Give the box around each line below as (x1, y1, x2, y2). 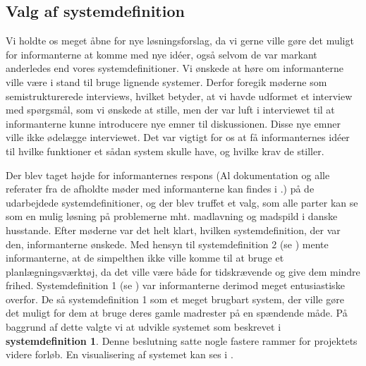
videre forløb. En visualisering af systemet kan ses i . (6, 347, 233, 362)
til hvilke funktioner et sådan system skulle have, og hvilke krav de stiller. (6, 143, 324, 158)
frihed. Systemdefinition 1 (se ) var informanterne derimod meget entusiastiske (6, 278, 345, 293)
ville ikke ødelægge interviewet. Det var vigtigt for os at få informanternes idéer (6, 130, 350, 145)
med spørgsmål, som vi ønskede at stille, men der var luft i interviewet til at (6, 102, 335, 117)
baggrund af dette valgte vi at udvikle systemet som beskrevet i (6, 319, 281, 334)
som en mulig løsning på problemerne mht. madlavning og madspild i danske (6, 209, 338, 224)
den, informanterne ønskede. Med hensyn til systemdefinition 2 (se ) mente (6, 236, 329, 251)
